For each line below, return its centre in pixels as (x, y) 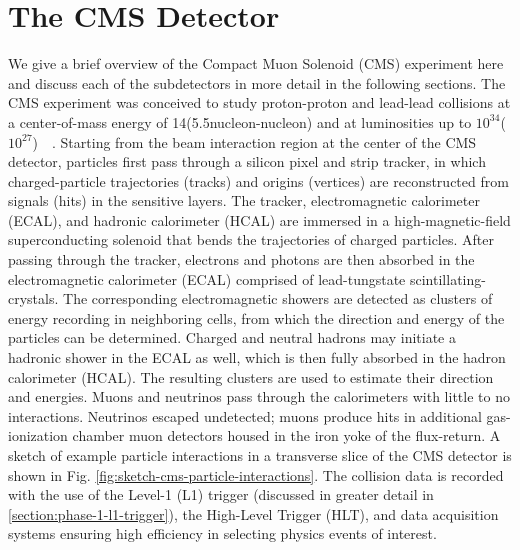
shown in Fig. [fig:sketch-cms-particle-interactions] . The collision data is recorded (256, 474)
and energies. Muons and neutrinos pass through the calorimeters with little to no (259, 396)
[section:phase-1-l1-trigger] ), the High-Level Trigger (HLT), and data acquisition (253, 513)
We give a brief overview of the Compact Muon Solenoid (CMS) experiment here (256, 63)
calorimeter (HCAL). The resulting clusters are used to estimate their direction (251, 376)
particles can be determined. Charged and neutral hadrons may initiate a (232, 337)
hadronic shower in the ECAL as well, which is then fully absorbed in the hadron (257, 357)
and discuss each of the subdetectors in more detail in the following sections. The (257, 82)
